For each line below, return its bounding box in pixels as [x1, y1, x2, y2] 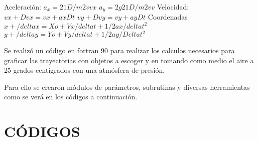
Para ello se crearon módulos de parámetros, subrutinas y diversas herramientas [4, 81, 250, 92]
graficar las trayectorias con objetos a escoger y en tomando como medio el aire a [4, 55, 254, 65]
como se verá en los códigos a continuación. [4, 91, 138, 102]
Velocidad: [157, 2, 189, 12]
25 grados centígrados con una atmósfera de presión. [4, 65, 165, 75]
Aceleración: [4, 2, 41, 12]
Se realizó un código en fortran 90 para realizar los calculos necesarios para [4, 45, 235, 56]
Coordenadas [148, 12, 188, 22]
